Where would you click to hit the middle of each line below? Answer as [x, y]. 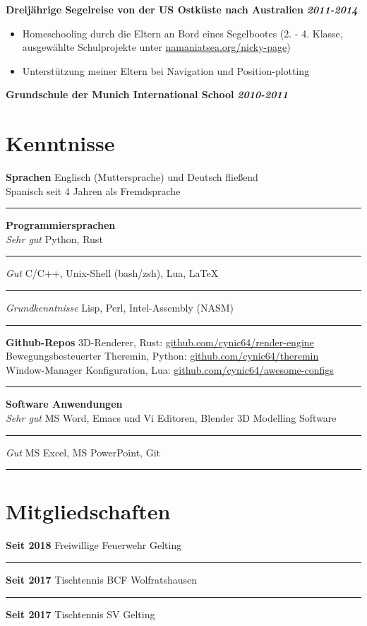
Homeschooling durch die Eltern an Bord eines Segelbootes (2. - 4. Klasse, [182, 33]
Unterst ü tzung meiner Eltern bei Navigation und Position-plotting [166, 70]
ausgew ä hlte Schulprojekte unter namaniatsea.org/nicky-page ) [156, 47]
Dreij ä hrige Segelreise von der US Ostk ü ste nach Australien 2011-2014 [182, 9]
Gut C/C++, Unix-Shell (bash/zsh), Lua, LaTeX [112, 273]
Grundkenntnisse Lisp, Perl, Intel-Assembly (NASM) [120, 308]
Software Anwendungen [64, 404]
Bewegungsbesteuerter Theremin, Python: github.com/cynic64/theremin [162, 356]
